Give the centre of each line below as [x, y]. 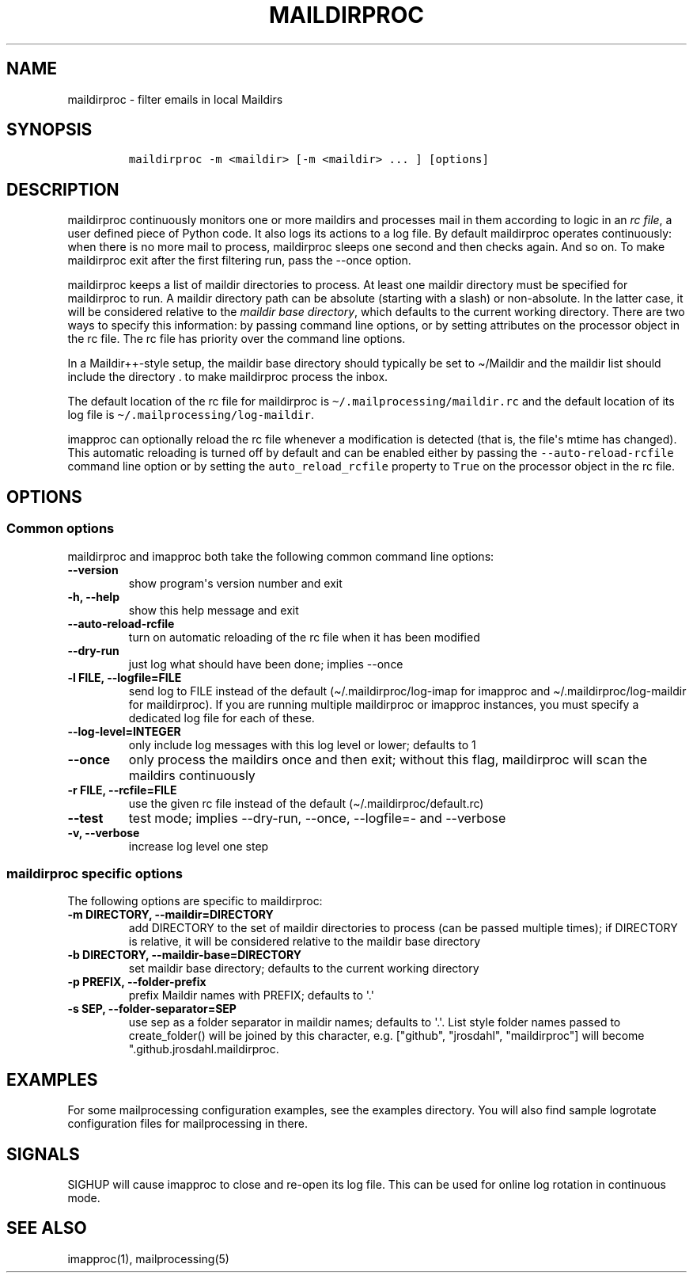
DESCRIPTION [63, 189]
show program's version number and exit [235, 583]
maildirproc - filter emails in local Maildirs [175, 99]
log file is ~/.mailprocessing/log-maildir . [191, 415]
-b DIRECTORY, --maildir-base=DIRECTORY [185, 955]
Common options [61, 529]
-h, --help [93, 596]
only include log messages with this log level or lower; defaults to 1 [302, 744]
